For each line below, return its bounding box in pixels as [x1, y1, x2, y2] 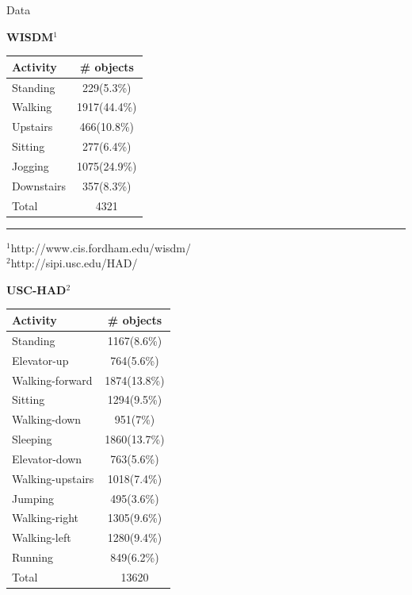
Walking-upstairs [12, 470, 94, 486]
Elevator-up [12, 351, 69, 368]
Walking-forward [12, 371, 93, 388]
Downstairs [12, 177, 67, 194]
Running [12, 549, 53, 566]
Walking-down [12, 411, 82, 428]
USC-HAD [6, 281, 67, 297]
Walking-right [12, 509, 79, 526]
